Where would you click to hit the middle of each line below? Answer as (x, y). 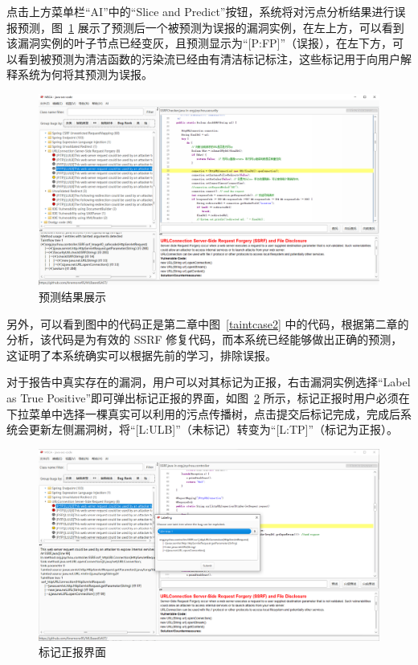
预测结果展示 (72, 297)
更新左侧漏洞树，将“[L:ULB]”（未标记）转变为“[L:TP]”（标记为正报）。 (213, 429)
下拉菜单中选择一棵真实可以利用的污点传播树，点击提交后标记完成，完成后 (203, 413)
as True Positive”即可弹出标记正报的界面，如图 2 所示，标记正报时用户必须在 (208, 398)
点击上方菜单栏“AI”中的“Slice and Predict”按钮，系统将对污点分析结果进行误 (206, 11)
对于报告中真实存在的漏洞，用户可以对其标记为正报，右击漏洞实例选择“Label (209, 382)
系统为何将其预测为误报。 (85, 74)
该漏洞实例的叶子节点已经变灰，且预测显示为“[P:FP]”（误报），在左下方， (200, 43)
